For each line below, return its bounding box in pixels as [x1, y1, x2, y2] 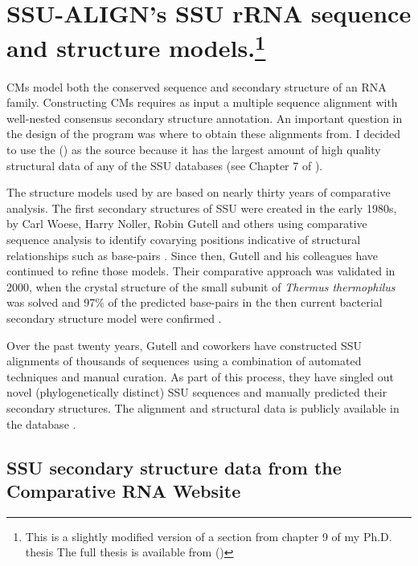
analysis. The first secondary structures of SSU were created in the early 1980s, [6, 199, 397, 216]
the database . [6, 415, 76, 432]
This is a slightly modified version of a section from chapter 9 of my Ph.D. [25, 527, 392, 544]
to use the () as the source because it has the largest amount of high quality [6, 141, 381, 158]
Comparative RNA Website [6, 478, 241, 503]
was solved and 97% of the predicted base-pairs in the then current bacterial [6, 294, 383, 311]
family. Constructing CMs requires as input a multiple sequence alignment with [6, 94, 398, 111]
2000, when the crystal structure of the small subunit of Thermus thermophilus [6, 278, 395, 295]
